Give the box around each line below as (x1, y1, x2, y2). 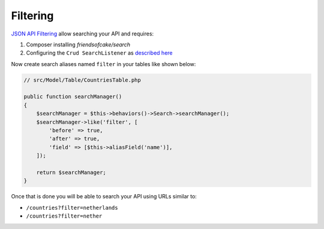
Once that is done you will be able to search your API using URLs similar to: (11, 193, 197, 200)
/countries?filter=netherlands (26, 204, 118, 211)
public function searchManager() (23, 93, 122, 100)
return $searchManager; (36, 169, 106, 176)
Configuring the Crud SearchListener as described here (26, 49, 173, 56)
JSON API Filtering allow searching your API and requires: (11, 30, 154, 37)
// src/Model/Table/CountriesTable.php (23, 76, 141, 84)
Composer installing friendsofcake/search (26, 41, 131, 48)
